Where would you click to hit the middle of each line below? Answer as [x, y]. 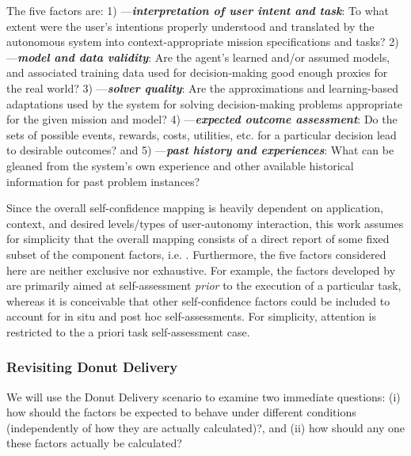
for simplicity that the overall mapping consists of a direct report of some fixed [198, 239]
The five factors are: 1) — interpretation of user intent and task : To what [198, 10]
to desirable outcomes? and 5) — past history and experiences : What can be [200, 150]
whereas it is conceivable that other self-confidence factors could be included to [198, 300]
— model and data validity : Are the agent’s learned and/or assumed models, [198, 57]
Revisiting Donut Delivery [92, 367]
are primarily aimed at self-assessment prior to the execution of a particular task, [204, 285]
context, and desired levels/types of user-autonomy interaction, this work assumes [205, 223]
